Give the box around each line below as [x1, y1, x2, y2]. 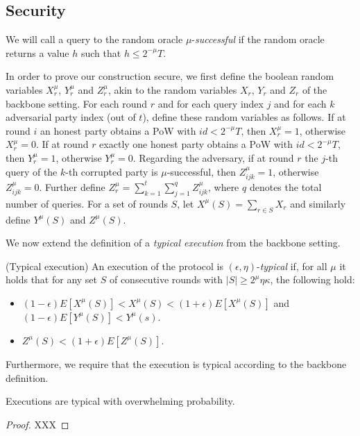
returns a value [6, 45, 69, 60]
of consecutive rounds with [109, 272, 223, 287]
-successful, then [166, 164, 237, 178]
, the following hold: [270, 272, 355, 287]
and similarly [290, 196, 346, 210]
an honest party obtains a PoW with [40, 123, 196, 137]
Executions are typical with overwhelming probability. [6, 394, 235, 408]
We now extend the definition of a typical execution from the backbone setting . [6, 235, 341, 250]
